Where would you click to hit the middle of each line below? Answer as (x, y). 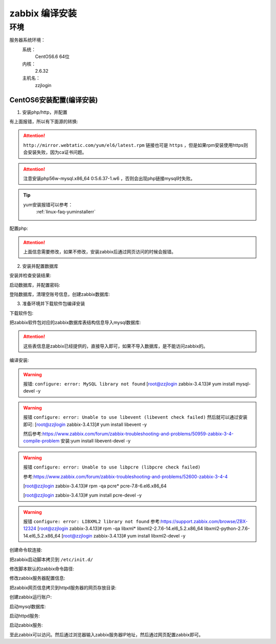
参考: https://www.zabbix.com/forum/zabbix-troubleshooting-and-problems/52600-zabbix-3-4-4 (125, 477)
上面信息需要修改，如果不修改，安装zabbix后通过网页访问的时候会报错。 (100, 252)
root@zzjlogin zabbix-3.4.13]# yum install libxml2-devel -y (124, 535)
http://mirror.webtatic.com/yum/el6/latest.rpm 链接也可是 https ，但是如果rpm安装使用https (133, 145)
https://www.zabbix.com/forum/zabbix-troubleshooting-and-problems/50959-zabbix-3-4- (138, 434)
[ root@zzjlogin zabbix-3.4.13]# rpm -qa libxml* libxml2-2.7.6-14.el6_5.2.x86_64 (120, 529)
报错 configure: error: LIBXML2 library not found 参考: (92, 522)
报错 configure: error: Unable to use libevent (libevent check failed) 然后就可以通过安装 (135, 417)
